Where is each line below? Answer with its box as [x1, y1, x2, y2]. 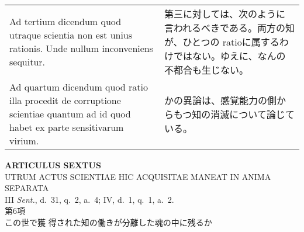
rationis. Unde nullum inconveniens [9, 41, 154, 55]
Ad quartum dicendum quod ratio [9, 80, 148, 94]
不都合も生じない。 [164, 63, 248, 77]
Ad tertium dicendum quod [9, 15, 122, 28]
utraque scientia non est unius [9, 28, 133, 41]
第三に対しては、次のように [164, 7, 286, 20]
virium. [9, 134, 39, 147]
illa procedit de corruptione [9, 94, 121, 107]
